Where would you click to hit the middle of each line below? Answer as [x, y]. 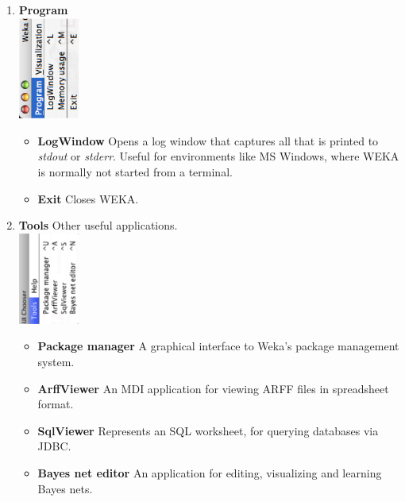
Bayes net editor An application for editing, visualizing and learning [210, 472]
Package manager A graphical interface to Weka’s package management [218, 346]
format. [56, 404]
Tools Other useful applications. [98, 225]
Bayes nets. [65, 488]
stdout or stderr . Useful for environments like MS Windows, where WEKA [218, 156]
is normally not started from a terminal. [135, 172]
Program [43, 10]
